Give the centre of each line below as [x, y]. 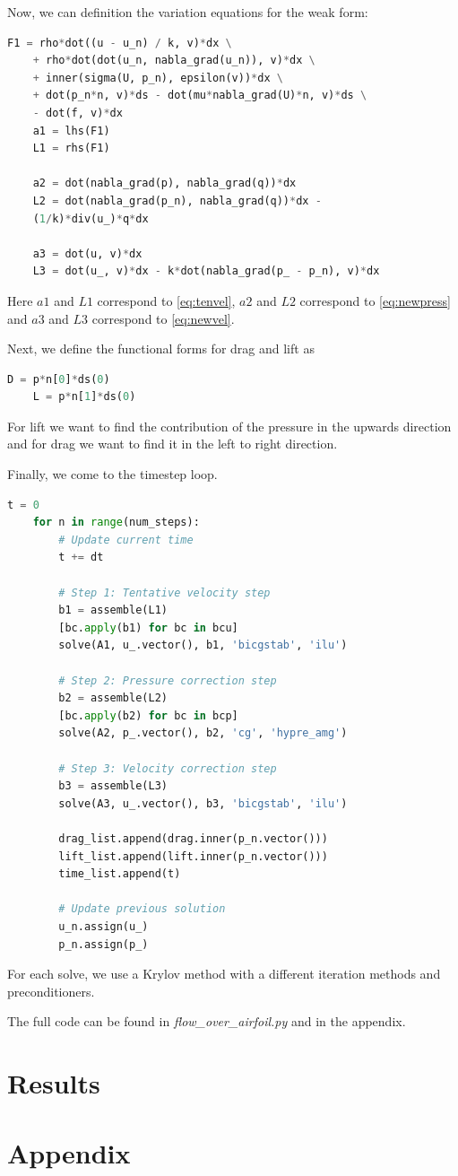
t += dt [81, 558]
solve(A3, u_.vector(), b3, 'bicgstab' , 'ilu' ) [203, 803]
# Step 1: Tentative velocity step [164, 592]
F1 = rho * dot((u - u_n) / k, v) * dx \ [120, 43]
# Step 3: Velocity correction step [168, 768]
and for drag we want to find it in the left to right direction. [173, 444]
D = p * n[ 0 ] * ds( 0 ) [59, 379]
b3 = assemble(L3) [113, 786]
